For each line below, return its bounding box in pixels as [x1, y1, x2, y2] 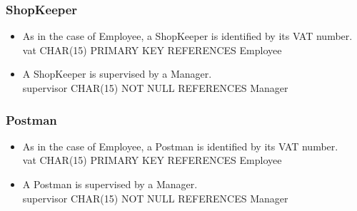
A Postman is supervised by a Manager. [22, 177, 198, 191]
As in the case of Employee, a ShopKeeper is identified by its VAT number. [22, 29, 353, 43]
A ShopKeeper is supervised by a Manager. [22, 66, 212, 81]
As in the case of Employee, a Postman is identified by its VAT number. [22, 138, 338, 153]
